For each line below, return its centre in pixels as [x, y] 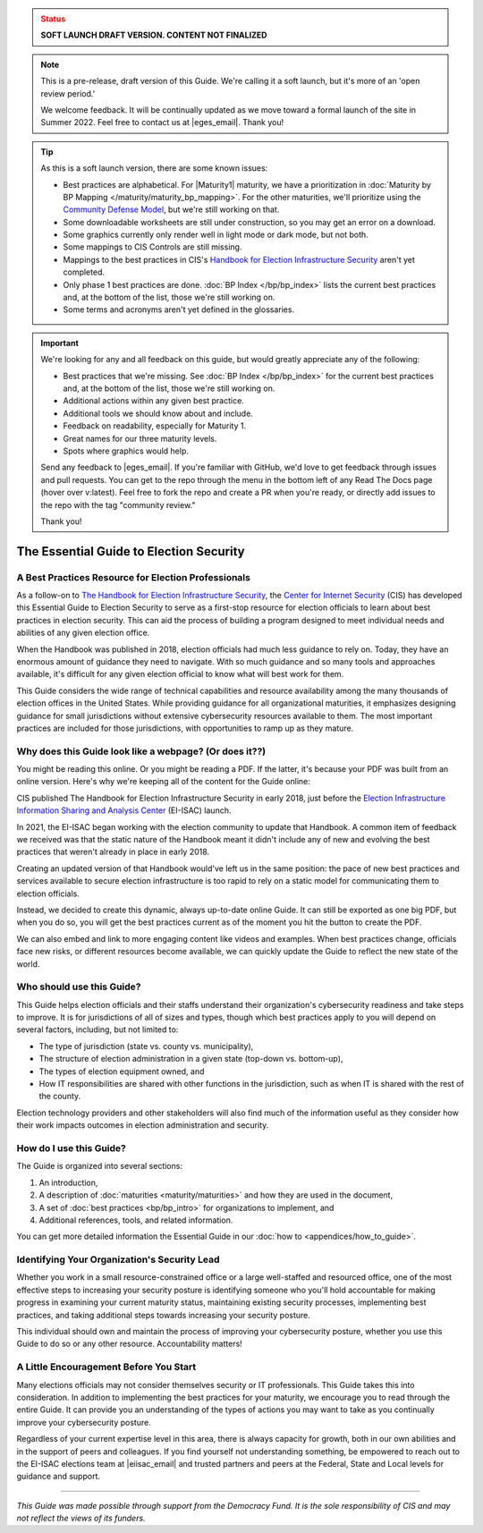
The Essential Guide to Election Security [131, 551]
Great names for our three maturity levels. [140, 438]
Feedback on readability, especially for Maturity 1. [154, 426]
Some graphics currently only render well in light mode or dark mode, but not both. [216, 235]
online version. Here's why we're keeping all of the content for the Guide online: [163, 782]
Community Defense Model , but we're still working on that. [171, 209]
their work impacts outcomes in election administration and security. [143, 1125]
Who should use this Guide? [79, 987]
